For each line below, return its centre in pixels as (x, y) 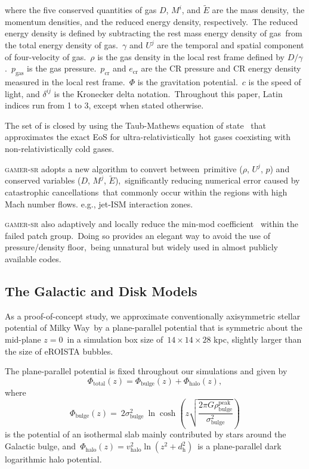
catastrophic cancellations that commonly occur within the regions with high (146, 192)
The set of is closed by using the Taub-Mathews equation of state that (135, 125)
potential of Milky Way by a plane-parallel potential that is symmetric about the (154, 327)
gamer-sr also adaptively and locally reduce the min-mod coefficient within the (152, 224)
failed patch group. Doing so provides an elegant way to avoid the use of (138, 235)
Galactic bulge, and (41, 446)
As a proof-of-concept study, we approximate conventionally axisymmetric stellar (153, 316)
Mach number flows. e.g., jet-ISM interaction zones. (99, 204)
